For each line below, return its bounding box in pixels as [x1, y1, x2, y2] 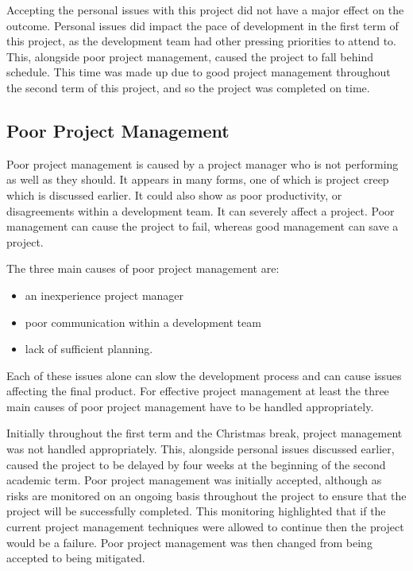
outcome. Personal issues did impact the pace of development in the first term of [6, 17, 399, 33]
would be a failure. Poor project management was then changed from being [6, 534, 372, 550]
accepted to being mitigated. [6, 550, 145, 566]
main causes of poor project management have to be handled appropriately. [6, 398, 374, 414]
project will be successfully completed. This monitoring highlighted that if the [6, 503, 386, 519]
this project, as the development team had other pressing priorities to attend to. [6, 33, 396, 49]
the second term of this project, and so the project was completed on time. [6, 79, 370, 95]
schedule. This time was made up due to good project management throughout [6, 64, 391, 80]
